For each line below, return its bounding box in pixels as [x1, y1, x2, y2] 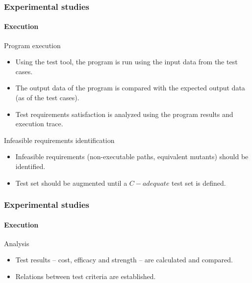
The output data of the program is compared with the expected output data [15, 83, 245, 93]
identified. [15, 161, 46, 171]
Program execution [4, 40, 61, 50]
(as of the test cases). [15, 92, 79, 103]
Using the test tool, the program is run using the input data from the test [15, 57, 238, 67]
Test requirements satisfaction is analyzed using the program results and [15, 109, 233, 119]
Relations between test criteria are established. [15, 271, 156, 281]
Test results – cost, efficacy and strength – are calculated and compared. [15, 255, 233, 265]
